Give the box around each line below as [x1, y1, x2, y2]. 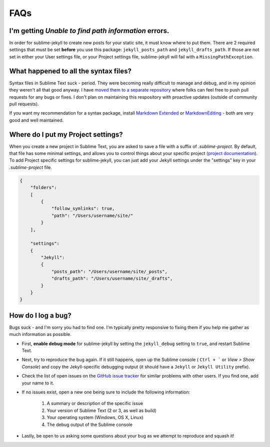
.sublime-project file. [9, 164, 52, 170]
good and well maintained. [9, 117, 64, 123]
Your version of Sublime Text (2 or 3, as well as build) [46, 407, 157, 413]
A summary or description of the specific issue [46, 400, 143, 406]
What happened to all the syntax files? [9, 66, 132, 75]
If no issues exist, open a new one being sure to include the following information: [21, 389, 190, 395]
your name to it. [21, 380, 54, 386]
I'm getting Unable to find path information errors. [9, 26, 169, 35]
